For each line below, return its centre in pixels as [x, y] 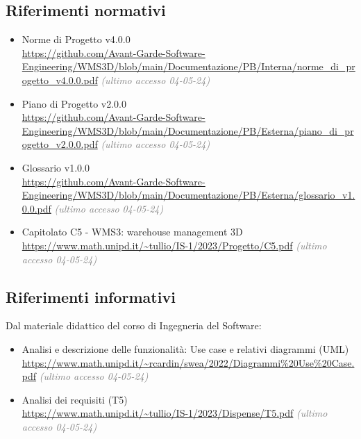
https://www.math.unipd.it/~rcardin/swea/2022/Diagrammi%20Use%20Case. [188, 362]
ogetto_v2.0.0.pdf [60, 144]
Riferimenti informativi [91, 296]
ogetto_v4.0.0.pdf [60, 80]
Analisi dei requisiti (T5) [75, 399]
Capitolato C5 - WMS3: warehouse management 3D [132, 232]
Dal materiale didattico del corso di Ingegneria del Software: [134, 325]
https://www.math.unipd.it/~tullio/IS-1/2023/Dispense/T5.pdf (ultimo [175, 413]
